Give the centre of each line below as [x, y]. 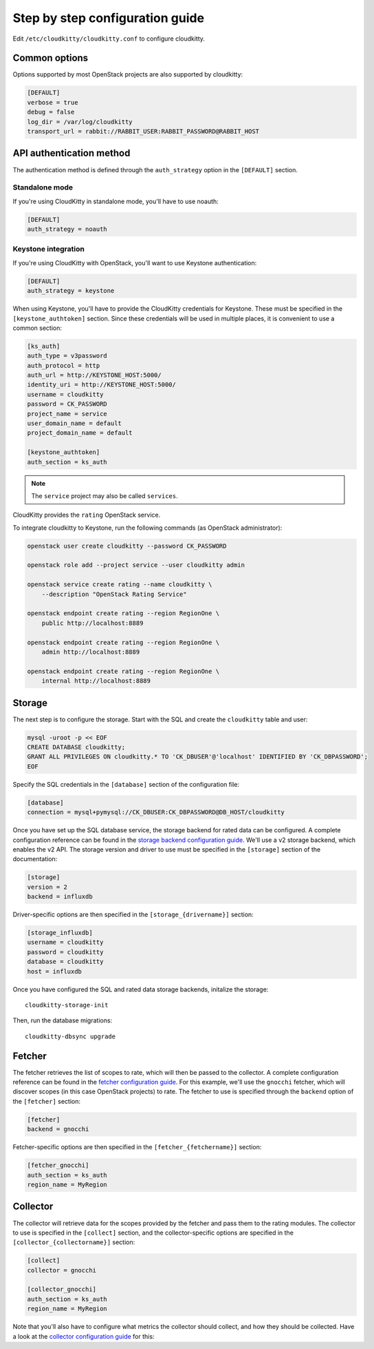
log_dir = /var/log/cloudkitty [80, 122]
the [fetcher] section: [46, 1101]
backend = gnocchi [58, 1129]
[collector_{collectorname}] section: [74, 1242]
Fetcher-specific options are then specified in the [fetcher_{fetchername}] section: [137, 1147]
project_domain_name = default [80, 433]
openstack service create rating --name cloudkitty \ [120, 585]
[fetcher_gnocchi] [58, 1165]
